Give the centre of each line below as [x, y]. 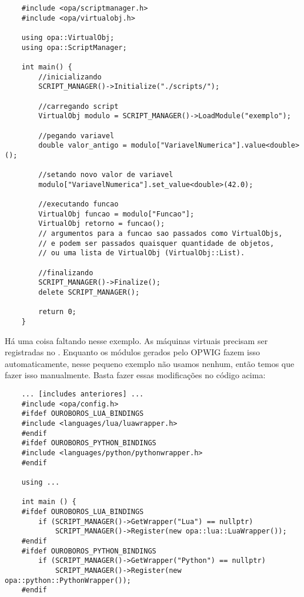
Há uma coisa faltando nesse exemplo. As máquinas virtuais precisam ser [136, 340]
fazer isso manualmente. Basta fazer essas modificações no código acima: [135, 375]
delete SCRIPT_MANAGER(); [89, 293]
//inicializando [70, 77]
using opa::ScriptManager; [74, 47]
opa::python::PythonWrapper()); [68, 580]
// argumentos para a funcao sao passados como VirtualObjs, [161, 234]
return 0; [57, 312]
